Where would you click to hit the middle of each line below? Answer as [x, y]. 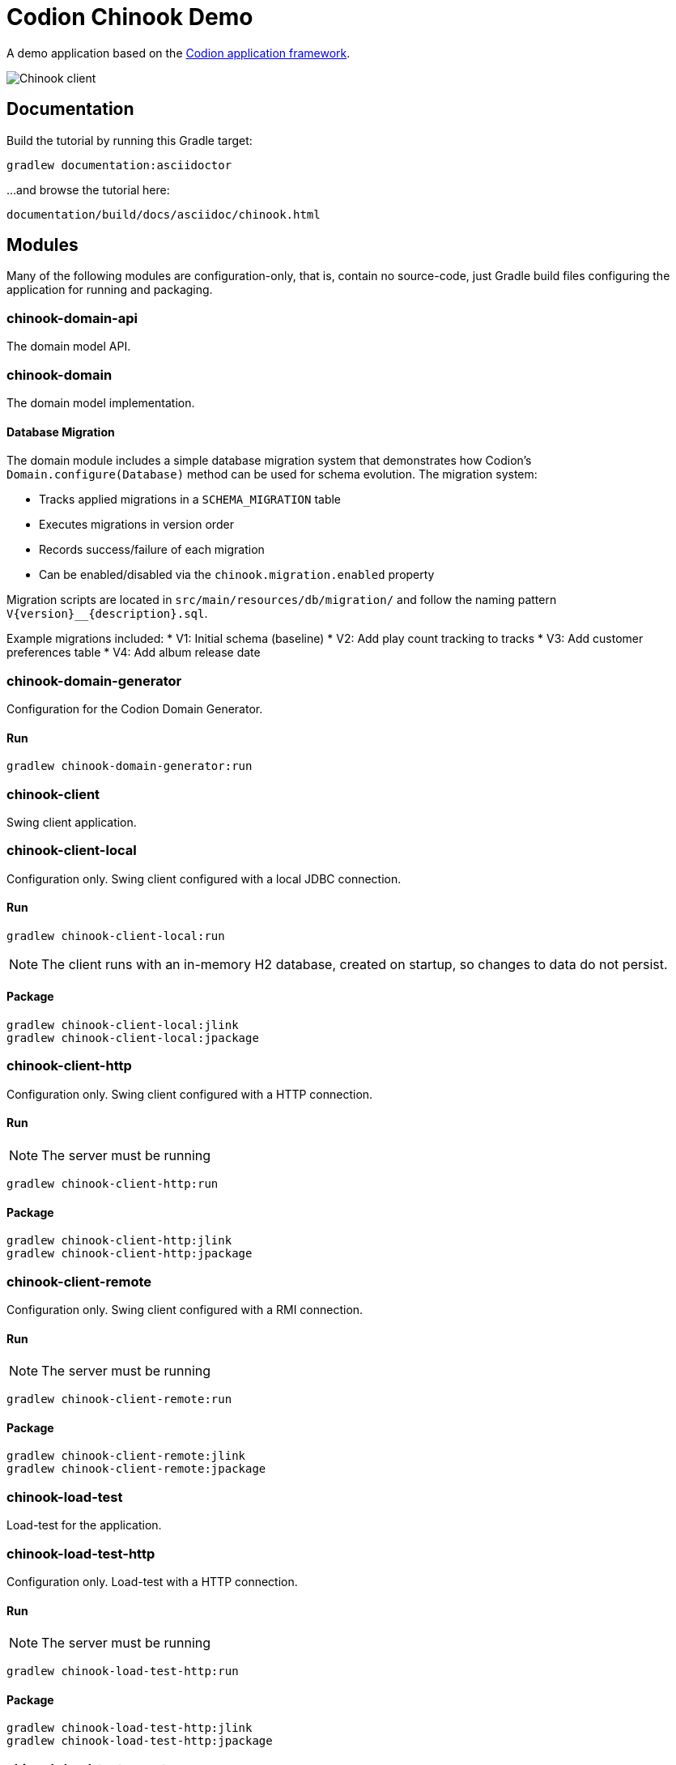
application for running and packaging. [110, 290]
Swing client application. [72, 822]
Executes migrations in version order [136, 525]
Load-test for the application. [84, 1525]
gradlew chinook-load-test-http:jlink [130, 1728]
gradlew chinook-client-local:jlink [123, 1025]
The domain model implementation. [101, 402]
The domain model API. [69, 347]
